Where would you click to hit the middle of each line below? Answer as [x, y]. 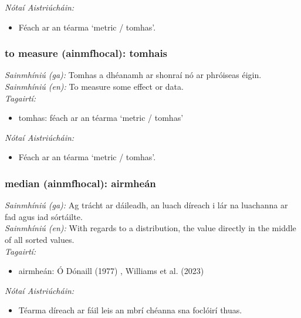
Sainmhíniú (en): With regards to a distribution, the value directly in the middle [150, 228]
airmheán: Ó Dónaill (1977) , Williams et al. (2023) [111, 271]
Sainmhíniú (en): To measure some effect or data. [94, 86]
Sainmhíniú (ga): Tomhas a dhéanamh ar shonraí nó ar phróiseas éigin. [133, 75]
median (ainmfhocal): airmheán [80, 183]
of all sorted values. [40, 239]
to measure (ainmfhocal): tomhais [86, 53]
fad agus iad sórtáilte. [44, 216]
